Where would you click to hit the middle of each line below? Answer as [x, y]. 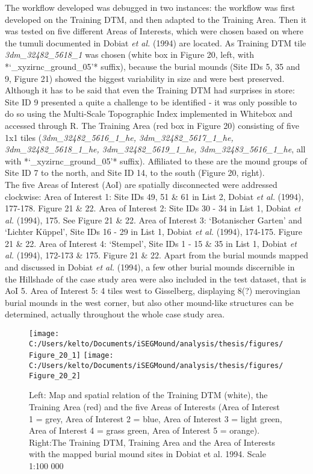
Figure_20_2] [55, 376]
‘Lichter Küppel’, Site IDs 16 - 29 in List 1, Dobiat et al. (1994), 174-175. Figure [153, 232]
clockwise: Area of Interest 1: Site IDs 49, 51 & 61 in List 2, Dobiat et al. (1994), [154, 196]
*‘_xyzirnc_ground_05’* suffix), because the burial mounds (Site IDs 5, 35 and [153, 66]
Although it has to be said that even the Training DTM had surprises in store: [150, 90]
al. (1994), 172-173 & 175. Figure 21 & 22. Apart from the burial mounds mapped [156, 255]
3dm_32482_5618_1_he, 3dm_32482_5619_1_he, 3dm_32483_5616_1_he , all [155, 149]
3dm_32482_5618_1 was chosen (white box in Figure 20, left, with [129, 55]
